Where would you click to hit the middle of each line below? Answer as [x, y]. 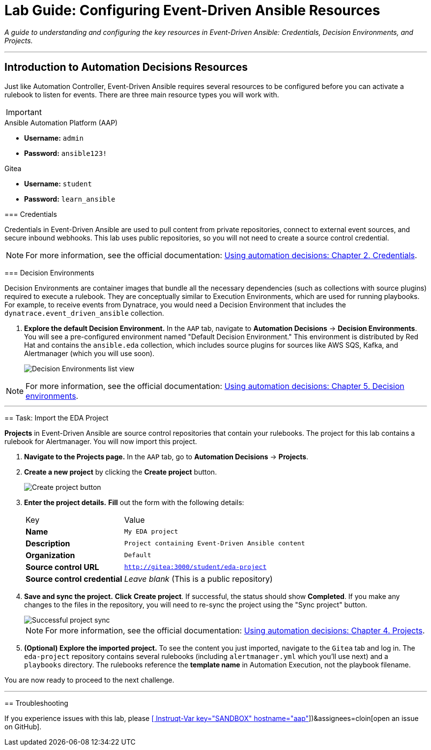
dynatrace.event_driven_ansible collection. [84, 313]
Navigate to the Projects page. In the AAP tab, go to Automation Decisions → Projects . [166, 456]
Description [48, 543]
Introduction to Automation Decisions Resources [126, 67]
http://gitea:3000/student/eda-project [195, 567]
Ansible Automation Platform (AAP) [61, 122]
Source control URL [62, 567]
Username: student [58, 183]
